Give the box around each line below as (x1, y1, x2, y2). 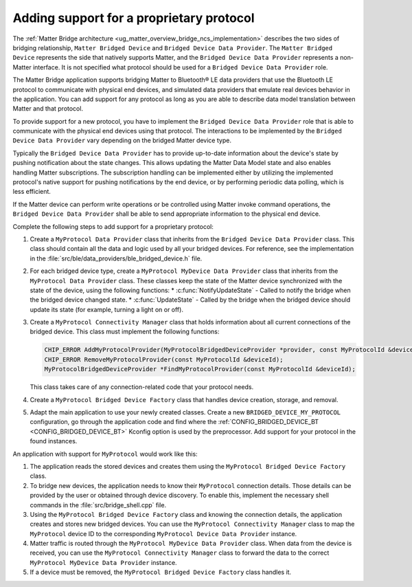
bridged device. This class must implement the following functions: (30, 327, 220, 336)
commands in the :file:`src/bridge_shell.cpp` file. (30, 500, 167, 509)
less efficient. (12, 188, 51, 196)
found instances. (30, 437, 78, 445)
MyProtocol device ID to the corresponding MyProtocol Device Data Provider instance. (30, 529, 297, 538)
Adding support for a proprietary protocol (12, 10, 255, 25)
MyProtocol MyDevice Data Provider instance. (30, 558, 178, 566)
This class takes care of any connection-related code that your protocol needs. (30, 383, 254, 391)
